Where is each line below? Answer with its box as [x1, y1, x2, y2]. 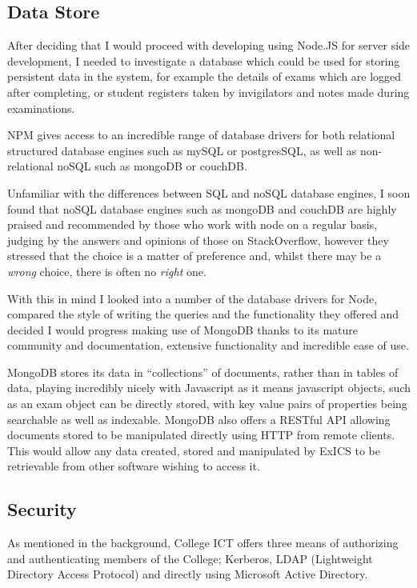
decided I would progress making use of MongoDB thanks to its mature [7, 321, 358, 338]
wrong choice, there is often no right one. [7, 262, 206, 279]
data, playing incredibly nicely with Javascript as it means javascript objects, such [7, 379, 411, 396]
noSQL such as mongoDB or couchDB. [57, 158, 247, 174]
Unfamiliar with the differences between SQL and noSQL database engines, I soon [7, 184, 411, 201]
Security [7, 497, 77, 522]
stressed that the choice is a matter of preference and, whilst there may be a [7, 247, 382, 264]
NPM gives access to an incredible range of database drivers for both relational [7, 126, 395, 143]
